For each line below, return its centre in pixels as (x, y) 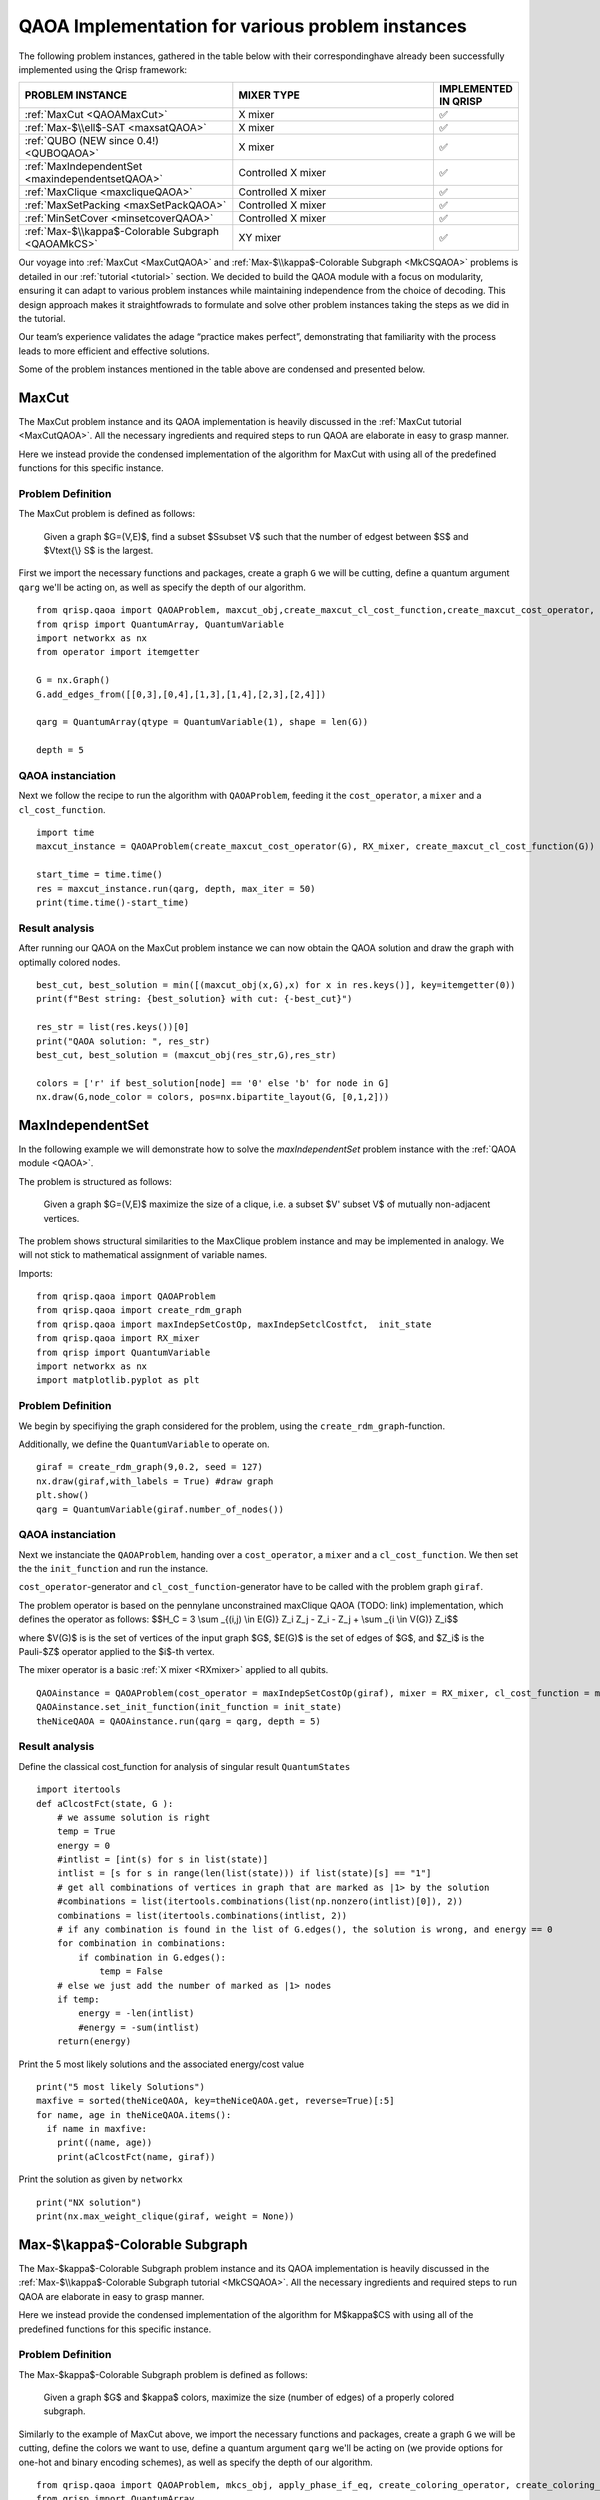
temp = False (131, 1971)
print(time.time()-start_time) (113, 903)
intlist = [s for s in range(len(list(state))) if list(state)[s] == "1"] (244, 1873)
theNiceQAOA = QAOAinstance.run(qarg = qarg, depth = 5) (179, 1721)
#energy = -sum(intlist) (139, 2027)
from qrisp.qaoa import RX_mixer (118, 1338)
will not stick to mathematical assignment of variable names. (143, 1255)
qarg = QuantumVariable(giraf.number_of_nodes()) (160, 1509)
